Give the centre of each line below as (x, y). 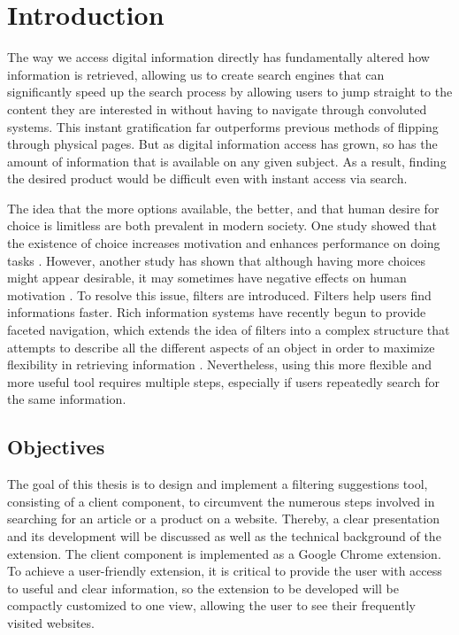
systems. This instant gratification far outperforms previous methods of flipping (223, 126)
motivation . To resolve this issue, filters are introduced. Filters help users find (219, 294)
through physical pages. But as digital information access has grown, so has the (222, 144)
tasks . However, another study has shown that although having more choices (217, 260)
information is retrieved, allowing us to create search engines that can (196, 74)
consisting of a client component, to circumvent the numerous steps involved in (221, 501)
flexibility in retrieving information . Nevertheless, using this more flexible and (220, 364)
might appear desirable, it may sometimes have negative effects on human (207, 278)
